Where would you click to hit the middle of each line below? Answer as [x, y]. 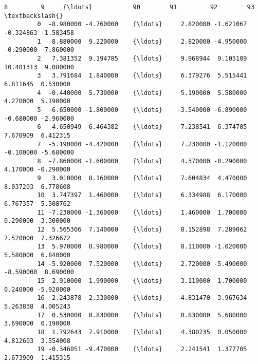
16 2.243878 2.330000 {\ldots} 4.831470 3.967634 [142, 298]
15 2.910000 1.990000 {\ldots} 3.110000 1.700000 [142, 281]
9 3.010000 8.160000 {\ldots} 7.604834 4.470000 [142, 178]
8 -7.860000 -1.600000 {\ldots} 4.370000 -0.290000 [142, 161]
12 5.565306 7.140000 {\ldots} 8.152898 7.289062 [142, 230]
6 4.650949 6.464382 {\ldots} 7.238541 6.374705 [142, 127]
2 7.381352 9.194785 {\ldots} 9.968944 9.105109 [142, 58]
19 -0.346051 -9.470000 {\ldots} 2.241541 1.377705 [142, 349]
